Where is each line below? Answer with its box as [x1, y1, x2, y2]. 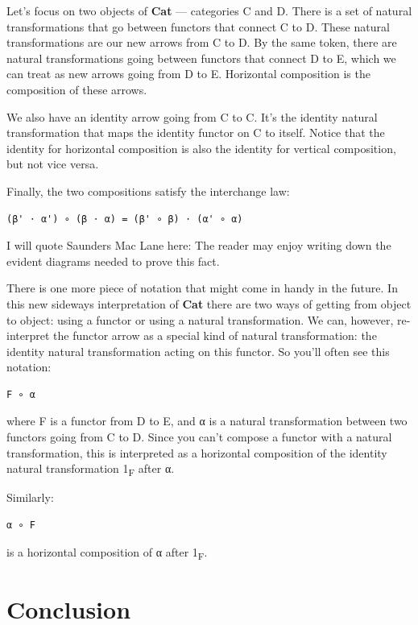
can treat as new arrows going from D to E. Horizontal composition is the [6, 65, 370, 82]
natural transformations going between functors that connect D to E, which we [6, 49, 396, 66]
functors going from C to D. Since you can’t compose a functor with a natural [6, 428, 392, 445]
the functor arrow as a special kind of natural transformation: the [53, 327, 377, 344]
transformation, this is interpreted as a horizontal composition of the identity [6, 444, 387, 461]
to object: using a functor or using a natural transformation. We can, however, [6, 311, 394, 328]
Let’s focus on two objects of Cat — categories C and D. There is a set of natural [6, 2, 412, 19]
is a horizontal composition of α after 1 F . [6, 543, 208, 562]
